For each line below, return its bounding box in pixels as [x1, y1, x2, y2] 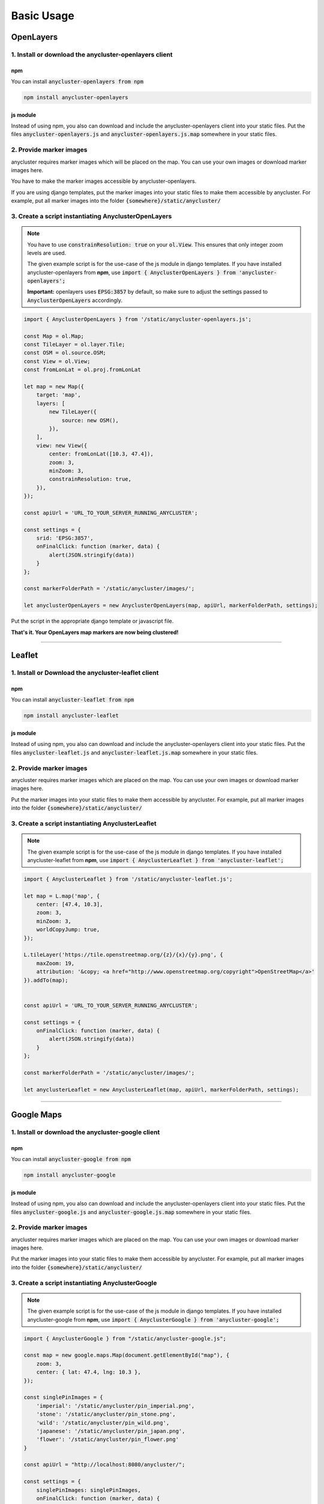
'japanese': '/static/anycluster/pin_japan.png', [36, 1428, 185, 1434]
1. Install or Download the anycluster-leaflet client [11, 668, 159, 677]
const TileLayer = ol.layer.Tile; [23, 341, 125, 348]
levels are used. [27, 249, 67, 256]
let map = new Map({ [23, 383, 84, 390]
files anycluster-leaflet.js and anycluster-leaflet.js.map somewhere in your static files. [11, 749, 258, 756]
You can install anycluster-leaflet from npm [11, 696, 134, 703]
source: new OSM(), [61, 417, 119, 424]
